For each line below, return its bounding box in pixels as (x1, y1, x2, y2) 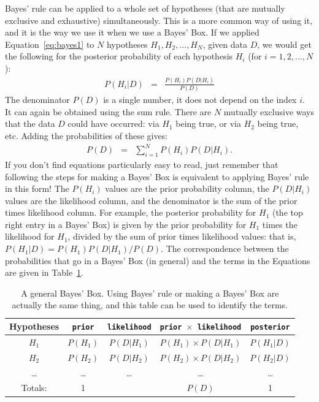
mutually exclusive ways (223, 105, 314, 118)
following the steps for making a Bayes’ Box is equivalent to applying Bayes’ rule (5, 170, 309, 183)
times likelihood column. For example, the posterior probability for (5, 206, 256, 219)
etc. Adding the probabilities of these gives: (5, 129, 168, 142)
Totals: (21, 381, 47, 394)
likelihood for (5, 230, 55, 243)
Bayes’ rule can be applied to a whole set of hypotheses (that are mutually (5, 2, 285, 14)
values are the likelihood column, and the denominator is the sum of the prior (5, 194, 298, 207)
